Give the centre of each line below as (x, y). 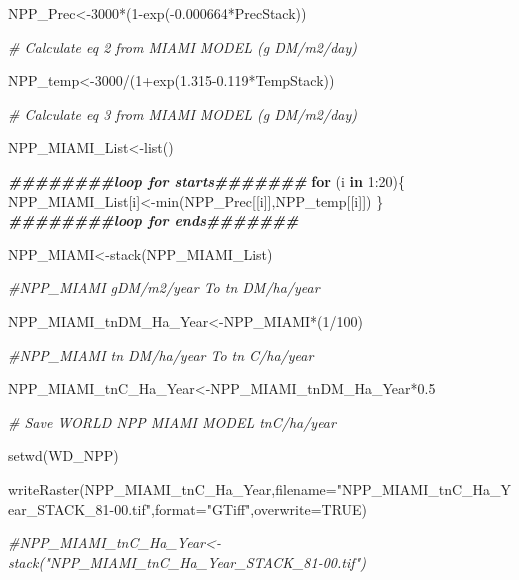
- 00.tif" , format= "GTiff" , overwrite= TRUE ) (238, 508)
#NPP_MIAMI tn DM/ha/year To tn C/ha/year (161, 354)
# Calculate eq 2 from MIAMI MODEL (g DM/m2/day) (183, 46)
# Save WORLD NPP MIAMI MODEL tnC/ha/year (172, 421)
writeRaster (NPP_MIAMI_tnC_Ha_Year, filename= (172, 488)
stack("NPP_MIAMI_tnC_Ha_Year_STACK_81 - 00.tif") (187, 561)
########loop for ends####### (153, 220)
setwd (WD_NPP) (63, 455)
